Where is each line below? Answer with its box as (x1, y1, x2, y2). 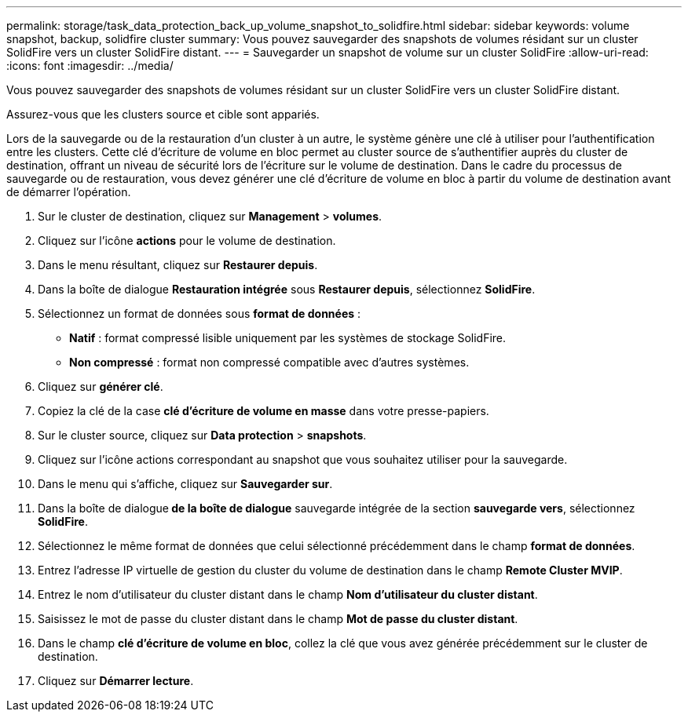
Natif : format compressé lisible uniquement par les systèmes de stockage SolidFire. (69, 331, 507, 344)
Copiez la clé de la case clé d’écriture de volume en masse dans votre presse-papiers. (38, 404, 489, 417)
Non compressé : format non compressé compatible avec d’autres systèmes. (69, 355, 470, 369)
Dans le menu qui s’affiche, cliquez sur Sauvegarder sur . (38, 477, 333, 490)
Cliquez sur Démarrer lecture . (38, 674, 194, 687)
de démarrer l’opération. (6, 185, 131, 199)
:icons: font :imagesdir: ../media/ (6, 59, 174, 72)
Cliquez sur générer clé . (38, 380, 163, 393)
